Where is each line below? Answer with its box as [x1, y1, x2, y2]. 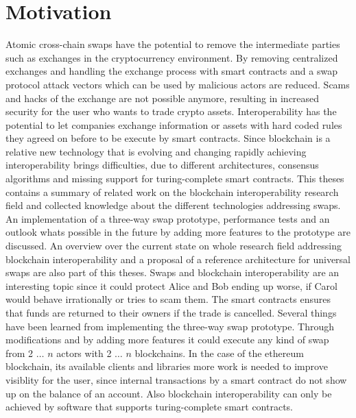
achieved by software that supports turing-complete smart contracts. [5, 399, 294, 414]
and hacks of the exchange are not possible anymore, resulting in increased [5, 90, 320, 105]
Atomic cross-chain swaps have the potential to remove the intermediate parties [5, 37, 340, 51]
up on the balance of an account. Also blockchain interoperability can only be [5, 386, 332, 400]
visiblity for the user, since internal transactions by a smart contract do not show [5, 372, 347, 386]
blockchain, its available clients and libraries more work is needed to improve [5, 359, 328, 373]
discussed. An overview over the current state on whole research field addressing [5, 238, 342, 253]
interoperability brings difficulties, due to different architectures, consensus [5, 158, 319, 172]
